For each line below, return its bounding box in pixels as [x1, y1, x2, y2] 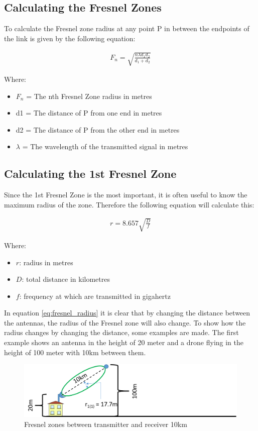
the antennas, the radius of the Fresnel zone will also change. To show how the [4, 317, 246, 328]
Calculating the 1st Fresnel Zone [4, 166, 177, 181]
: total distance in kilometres [22, 274, 110, 284]
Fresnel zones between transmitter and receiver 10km [24, 418, 187, 429]
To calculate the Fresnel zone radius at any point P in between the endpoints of [4, 23, 249, 34]
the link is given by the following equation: [4, 33, 136, 43]
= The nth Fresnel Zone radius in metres [26, 90, 152, 101]
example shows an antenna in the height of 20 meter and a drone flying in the [4, 337, 244, 348]
